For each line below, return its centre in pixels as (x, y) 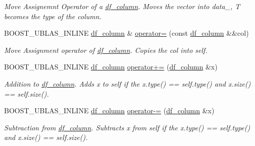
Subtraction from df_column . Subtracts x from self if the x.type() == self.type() (127, 127)
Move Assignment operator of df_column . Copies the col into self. (106, 50)
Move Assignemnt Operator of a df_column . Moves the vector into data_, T (122, 6)
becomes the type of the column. (53, 16)
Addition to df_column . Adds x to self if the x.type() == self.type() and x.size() (127, 83)
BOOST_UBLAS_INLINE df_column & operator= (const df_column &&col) (126, 33)
